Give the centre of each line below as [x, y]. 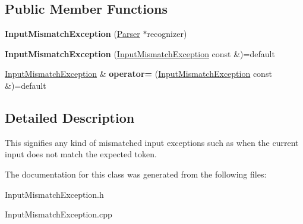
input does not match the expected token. [81, 154]
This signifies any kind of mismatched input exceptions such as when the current [152, 142]
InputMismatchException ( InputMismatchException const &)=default [140, 53]
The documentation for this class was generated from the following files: [136, 174]
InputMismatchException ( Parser [72, 34]
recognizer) [167, 34]
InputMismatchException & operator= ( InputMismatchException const [138, 74]
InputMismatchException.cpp [59, 214]
